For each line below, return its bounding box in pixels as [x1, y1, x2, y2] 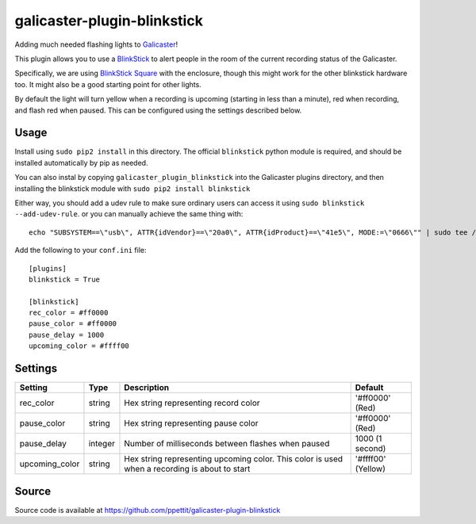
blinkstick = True [29, 274, 101, 284]
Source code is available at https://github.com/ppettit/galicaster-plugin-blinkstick [14, 505, 281, 514]
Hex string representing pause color [124, 418, 259, 429]
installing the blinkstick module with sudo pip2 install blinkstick [14, 183, 251, 193]
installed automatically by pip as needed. [14, 158, 148, 167]
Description [124, 382, 170, 393]
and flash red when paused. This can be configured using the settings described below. [14, 105, 302, 115]
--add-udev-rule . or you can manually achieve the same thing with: [14, 209, 244, 219]
